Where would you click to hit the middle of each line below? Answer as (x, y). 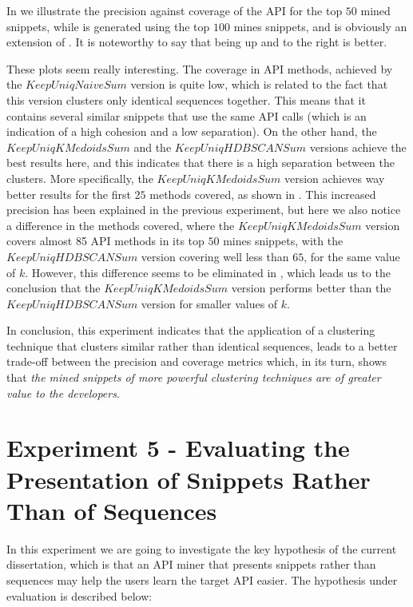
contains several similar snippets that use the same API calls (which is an (187, 115)
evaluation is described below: (79, 595)
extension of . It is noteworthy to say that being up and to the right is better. (197, 42)
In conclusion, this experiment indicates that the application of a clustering (191, 330)
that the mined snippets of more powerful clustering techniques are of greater (194, 377)
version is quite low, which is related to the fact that (259, 84)
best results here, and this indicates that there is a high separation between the (201, 163)
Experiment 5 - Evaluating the (178, 448)
